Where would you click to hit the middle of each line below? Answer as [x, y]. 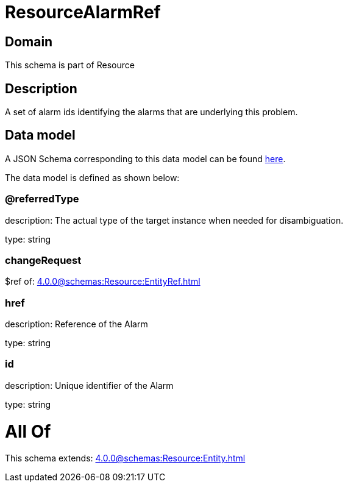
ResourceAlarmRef [83, 12]
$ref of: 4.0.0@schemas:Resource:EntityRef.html [103, 282]
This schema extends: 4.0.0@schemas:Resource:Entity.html [125, 458]
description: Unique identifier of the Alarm [89, 385]
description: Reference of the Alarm [76, 324]
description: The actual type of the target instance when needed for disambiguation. [174, 220]
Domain [29, 41]
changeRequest [43, 260]
